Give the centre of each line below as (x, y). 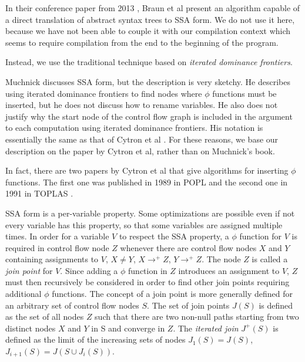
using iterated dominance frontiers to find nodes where (104, 93)
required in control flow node (57, 247)
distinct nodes (31, 328)
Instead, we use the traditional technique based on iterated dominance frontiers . (149, 62)
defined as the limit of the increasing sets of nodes (95, 339)
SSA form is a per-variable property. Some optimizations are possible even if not (150, 213)
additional (24, 294)
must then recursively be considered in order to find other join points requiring (148, 282)
